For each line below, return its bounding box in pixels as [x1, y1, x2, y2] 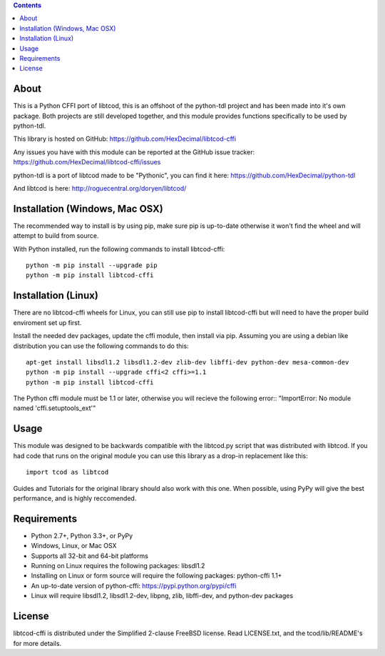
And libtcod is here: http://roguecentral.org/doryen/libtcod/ [13, 184, 187, 192]
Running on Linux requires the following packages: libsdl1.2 [31, 562, 205, 570]
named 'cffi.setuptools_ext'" [13, 404, 96, 412]
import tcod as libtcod [26, 468, 109, 477]
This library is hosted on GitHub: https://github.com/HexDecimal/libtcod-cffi [13, 134, 237, 143]
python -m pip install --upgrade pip [26, 262, 158, 269]
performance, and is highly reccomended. [13, 494, 137, 502]
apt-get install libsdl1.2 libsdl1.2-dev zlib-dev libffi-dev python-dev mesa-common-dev [26, 358, 349, 366]
